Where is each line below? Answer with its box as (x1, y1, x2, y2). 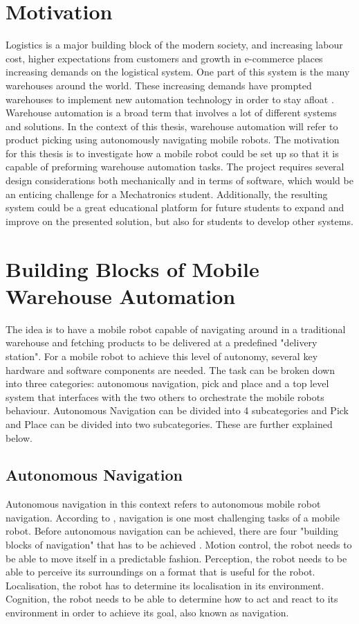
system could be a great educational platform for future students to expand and (6, 200, 344, 215)
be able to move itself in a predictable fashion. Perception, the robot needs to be (6, 551, 347, 565)
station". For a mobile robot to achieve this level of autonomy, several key (6, 348, 318, 363)
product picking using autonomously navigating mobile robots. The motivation (6, 132, 340, 147)
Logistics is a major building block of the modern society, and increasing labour (6, 37, 343, 52)
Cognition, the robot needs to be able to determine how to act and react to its (6, 591, 338, 606)
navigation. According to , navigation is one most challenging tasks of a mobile (6, 510, 340, 524)
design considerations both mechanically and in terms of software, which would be (6, 173, 353, 188)
